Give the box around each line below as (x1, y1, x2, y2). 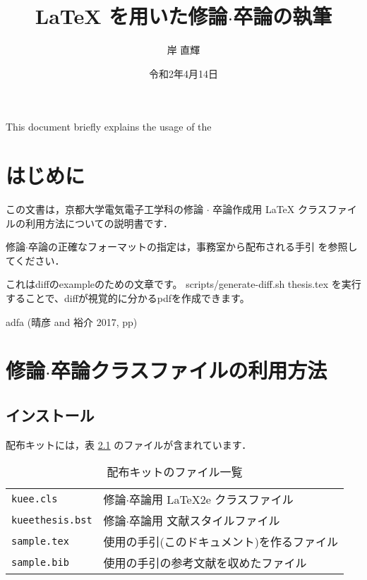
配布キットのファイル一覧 (107, 464, 243, 481)
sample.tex (11, 536, 69, 548)
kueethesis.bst (11, 514, 92, 526)
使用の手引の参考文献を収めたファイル (103, 555, 307, 572)
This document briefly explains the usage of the (6, 119, 212, 134)
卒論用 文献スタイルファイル (129, 512, 280, 529)
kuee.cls (11, 493, 58, 505)
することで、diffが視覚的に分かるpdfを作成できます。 (6, 291, 250, 305)
